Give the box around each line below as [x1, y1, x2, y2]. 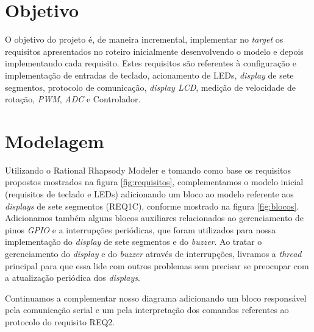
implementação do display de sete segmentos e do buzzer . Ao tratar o [5, 235, 262, 248]
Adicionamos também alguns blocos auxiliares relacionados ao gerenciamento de [5, 211, 304, 224]
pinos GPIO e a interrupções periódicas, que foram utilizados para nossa [5, 223, 276, 236]
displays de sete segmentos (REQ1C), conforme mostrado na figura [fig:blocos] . [5, 199, 299, 212]
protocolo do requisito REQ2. [5, 315, 115, 328]
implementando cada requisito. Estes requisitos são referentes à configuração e [5, 57, 297, 69]
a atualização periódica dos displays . [5, 271, 140, 284]
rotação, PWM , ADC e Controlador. [5, 93, 141, 105]
